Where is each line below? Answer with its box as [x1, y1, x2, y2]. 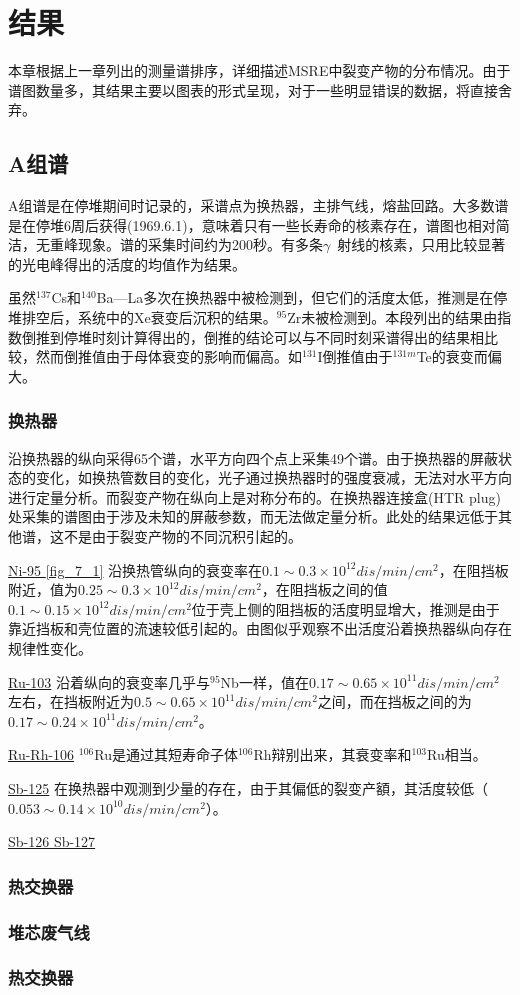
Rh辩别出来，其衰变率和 [253, 744, 412, 765]
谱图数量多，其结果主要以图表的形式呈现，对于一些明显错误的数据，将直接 [8, 79, 498, 100]
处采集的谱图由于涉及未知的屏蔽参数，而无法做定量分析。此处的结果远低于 [8, 506, 498, 527]
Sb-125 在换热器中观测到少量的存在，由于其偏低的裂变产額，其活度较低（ [8, 777, 488, 798]
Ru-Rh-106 [8, 744, 75, 765]
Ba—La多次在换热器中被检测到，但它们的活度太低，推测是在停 [96, 287, 508, 308]
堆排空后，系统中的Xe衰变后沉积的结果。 [8, 307, 277, 328]
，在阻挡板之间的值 [261, 579, 388, 600]
